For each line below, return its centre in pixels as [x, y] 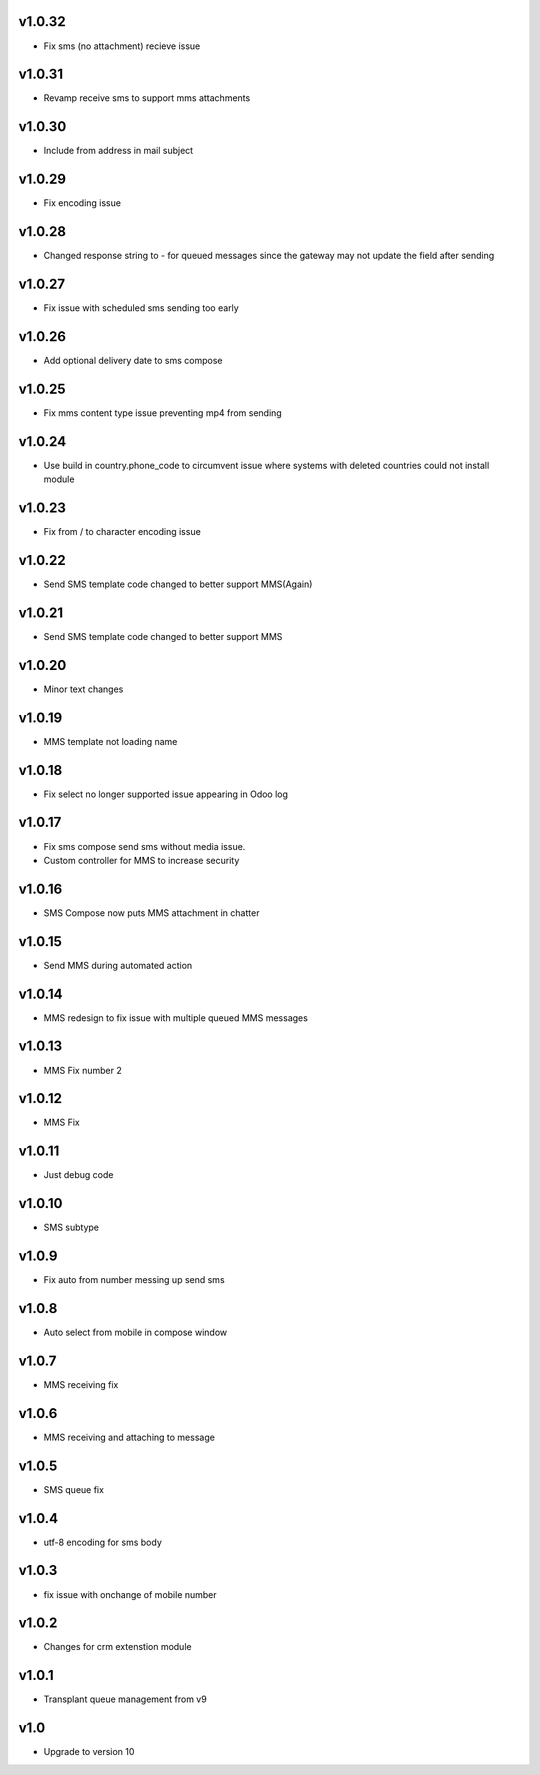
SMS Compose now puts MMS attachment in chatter [151, 912]
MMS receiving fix [81, 1384]
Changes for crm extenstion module [117, 1647]
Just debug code [78, 1175]
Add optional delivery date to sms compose [133, 360]
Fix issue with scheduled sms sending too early [141, 308]
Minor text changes [83, 689]
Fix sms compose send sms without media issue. [144, 846]
